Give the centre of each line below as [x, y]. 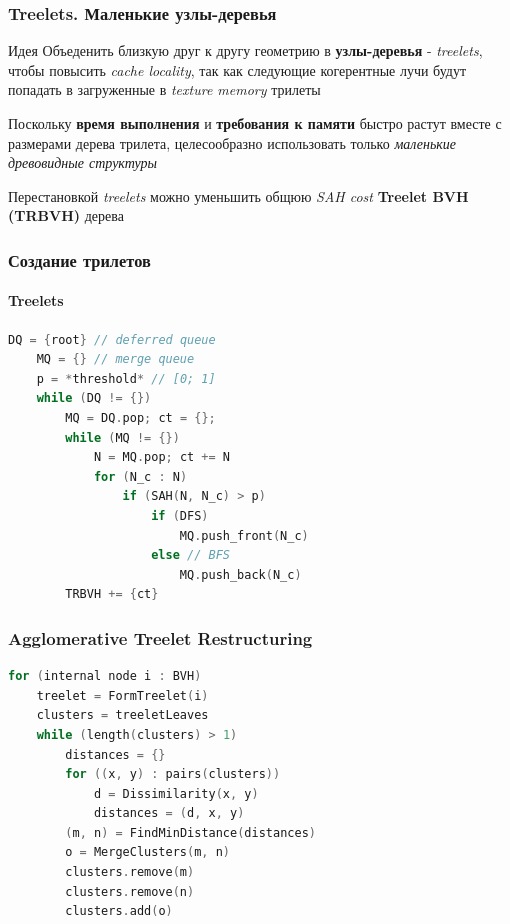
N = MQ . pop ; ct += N [162, 457]
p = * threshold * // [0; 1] [126, 378]
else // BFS [190, 555]
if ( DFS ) [180, 515]
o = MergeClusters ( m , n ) [148, 852]
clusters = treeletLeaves [122, 715]
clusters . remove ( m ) [130, 872]
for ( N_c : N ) [140, 476]
